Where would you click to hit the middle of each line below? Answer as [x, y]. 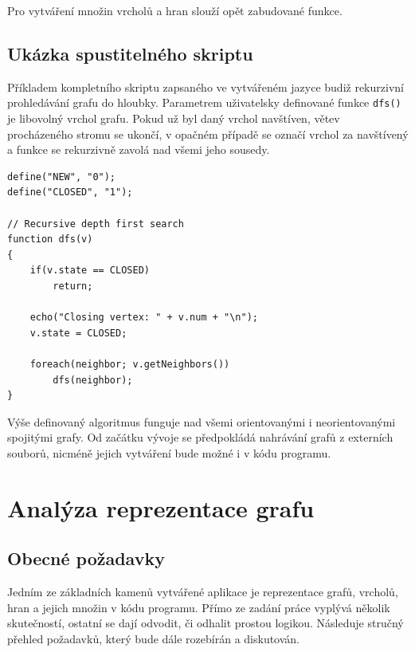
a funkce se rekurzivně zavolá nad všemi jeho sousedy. [139, 149]
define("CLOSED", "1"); [70, 192]
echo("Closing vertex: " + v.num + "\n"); [144, 318]
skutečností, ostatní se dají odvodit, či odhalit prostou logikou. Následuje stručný [206, 623]
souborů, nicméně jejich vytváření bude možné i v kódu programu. [169, 452]
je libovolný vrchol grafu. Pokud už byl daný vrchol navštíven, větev [174, 118]
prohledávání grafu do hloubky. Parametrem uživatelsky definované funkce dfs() [204, 102]
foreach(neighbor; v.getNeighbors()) [130, 364]
